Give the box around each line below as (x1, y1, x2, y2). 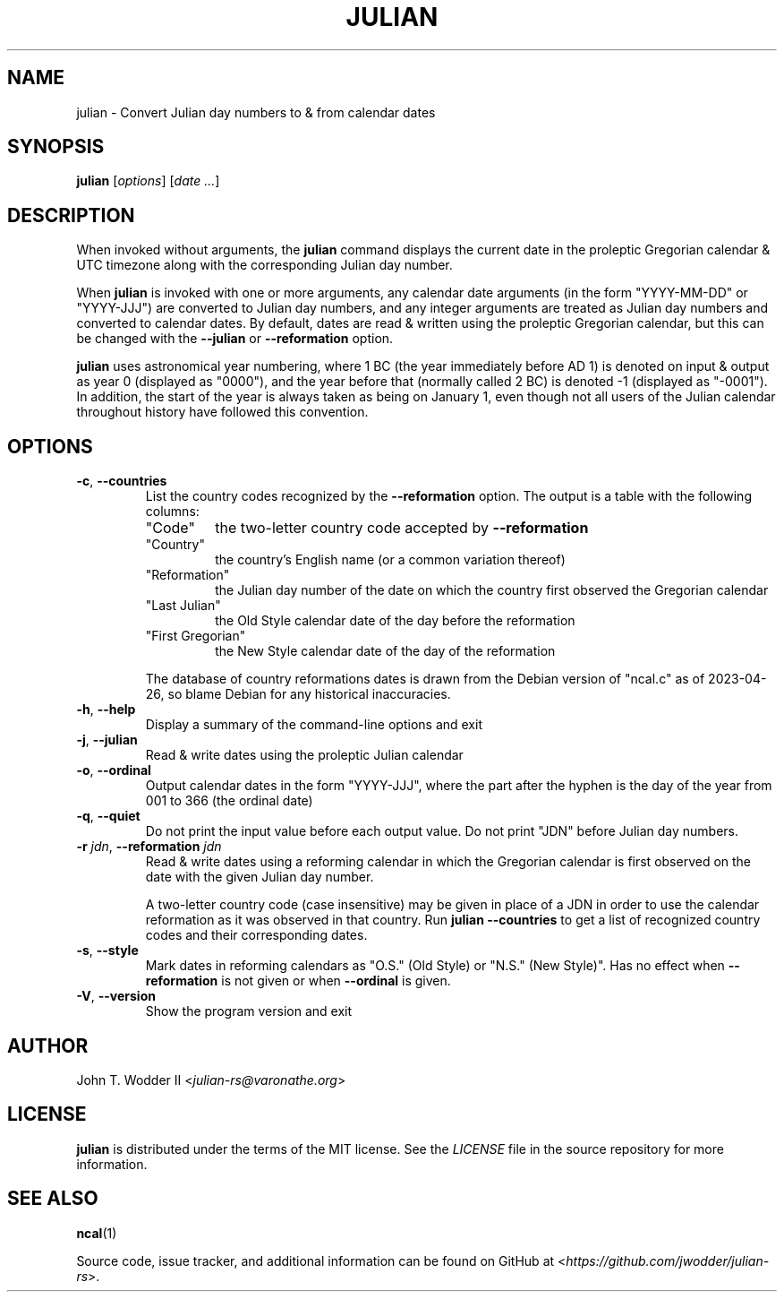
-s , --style (76, 942, 139, 959)
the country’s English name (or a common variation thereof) (215, 552, 566, 568)
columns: (145, 503, 200, 520)
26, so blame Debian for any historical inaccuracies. (145, 686, 451, 702)
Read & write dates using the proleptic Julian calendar (145, 747, 464, 763)
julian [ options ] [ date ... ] (76, 173, 220, 189)
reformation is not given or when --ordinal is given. (145, 973, 451, 989)
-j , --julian (76, 732, 138, 748)
